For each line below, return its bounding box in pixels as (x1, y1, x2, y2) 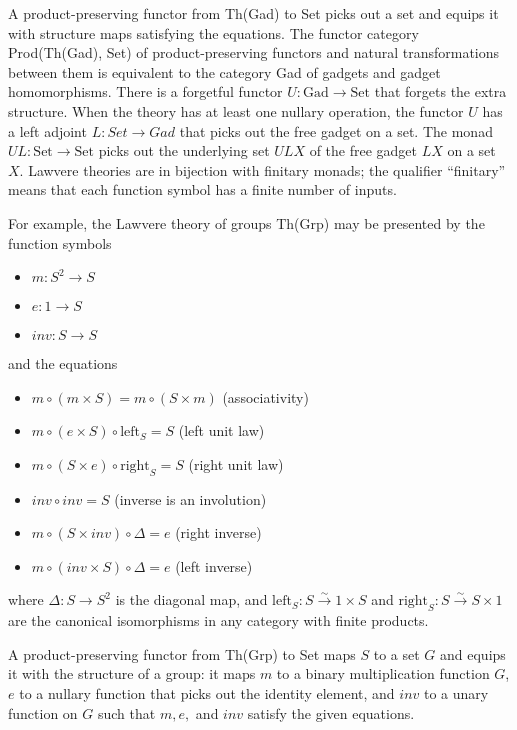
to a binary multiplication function (276, 663, 490, 684)
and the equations (8, 353, 118, 374)
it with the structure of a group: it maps (8, 663, 256, 684)
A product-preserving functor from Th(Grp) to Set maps (8, 643, 356, 664)
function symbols (8, 232, 112, 253)
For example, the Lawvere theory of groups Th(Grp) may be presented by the (8, 212, 485, 233)
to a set (373, 643, 420, 664)
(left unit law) (178, 420, 265, 441)
